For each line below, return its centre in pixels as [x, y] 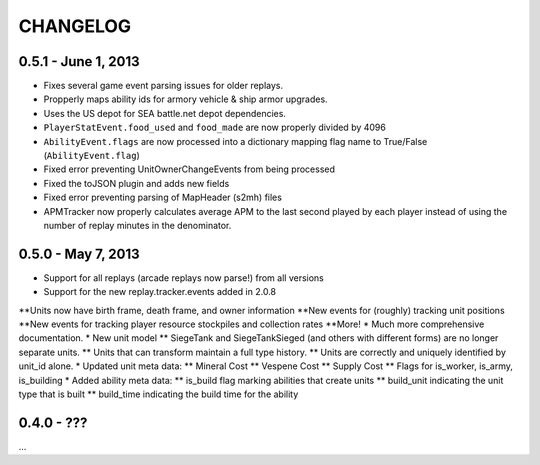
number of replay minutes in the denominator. [137, 225]
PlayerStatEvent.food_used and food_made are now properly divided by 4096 [215, 127]
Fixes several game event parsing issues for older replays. [163, 86]
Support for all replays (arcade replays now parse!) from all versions [183, 277]
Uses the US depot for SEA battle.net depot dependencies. [165, 113]
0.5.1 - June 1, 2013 [79, 61]
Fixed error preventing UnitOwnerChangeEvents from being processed [189, 169]
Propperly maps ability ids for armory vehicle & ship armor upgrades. [186, 99]
